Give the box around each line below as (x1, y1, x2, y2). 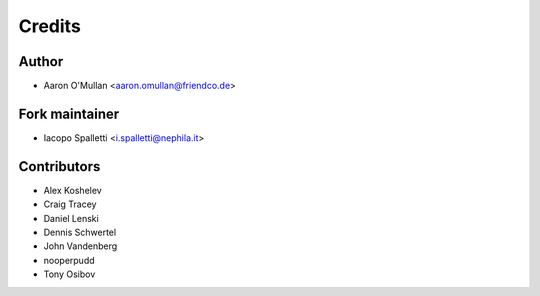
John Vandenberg (43, 240, 118, 252)
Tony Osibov (43, 268, 96, 280)
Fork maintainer (18, 105, 120, 122)
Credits (18, 15, 82, 37)
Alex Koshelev (43, 184, 102, 196)
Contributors (18, 158, 101, 175)
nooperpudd (43, 254, 95, 266)
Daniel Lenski (43, 212, 99, 224)
